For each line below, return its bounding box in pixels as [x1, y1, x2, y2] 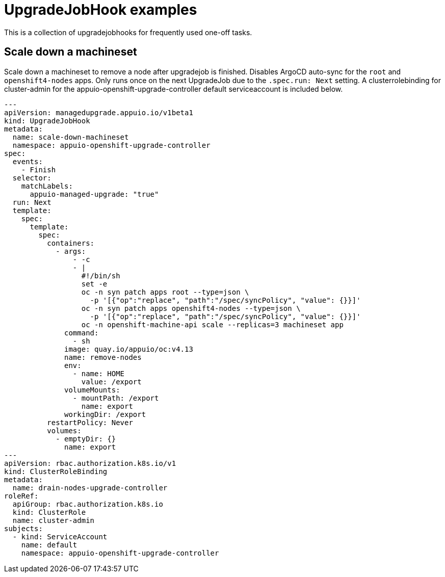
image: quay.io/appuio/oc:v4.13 [64, 345, 193, 353]
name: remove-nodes [64, 353, 142, 361]
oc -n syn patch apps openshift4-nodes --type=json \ [81, 304, 301, 312]
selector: [12, 173, 51, 182]
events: [12, 157, 43, 166]
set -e [81, 279, 108, 288]
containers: [47, 239, 95, 247]
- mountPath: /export [72, 394, 159, 402]
